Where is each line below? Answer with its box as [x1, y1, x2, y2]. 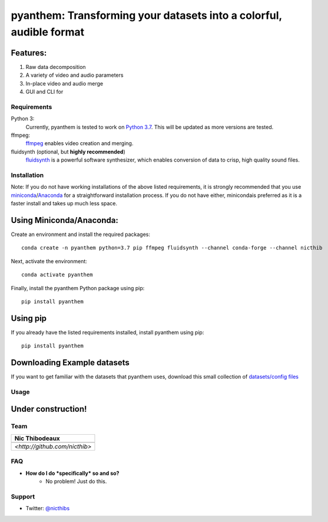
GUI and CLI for [25, 88, 64, 96]
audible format [11, 25, 85, 38]
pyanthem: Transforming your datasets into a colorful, [11, 9, 283, 22]
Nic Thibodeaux [14, 434, 60, 442]
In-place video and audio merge [25, 80, 104, 87]
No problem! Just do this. [45, 478, 107, 485]
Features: [11, 48, 47, 58]
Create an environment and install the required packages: [11, 231, 150, 238]
